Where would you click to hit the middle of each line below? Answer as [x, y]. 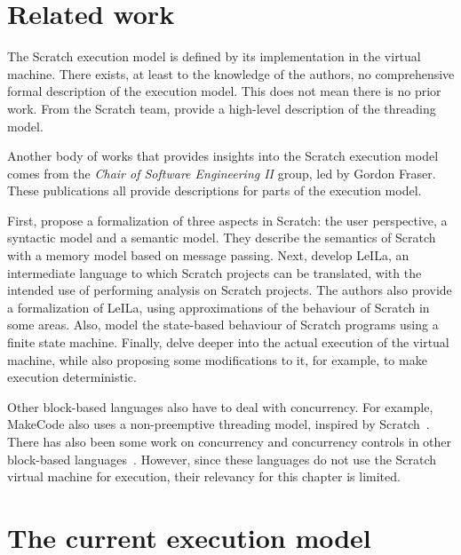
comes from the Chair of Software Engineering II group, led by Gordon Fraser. [222, 173]
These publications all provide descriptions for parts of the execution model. [215, 190]
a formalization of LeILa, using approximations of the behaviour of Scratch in [219, 307]
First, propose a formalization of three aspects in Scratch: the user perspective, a [227, 220]
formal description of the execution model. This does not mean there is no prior [224, 91]
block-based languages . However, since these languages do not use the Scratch [222, 459]
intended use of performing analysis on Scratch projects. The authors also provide [230, 290]
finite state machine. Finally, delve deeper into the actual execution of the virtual [228, 342]
